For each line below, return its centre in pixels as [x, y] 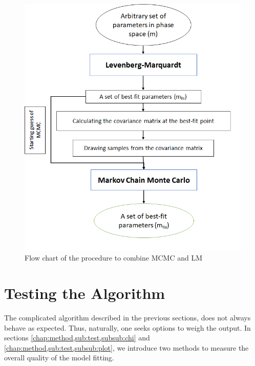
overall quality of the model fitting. [59, 358]
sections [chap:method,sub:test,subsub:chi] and [77, 338]
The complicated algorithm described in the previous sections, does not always [128, 318]
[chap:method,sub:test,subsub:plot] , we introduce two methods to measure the [126, 347]
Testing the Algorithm [85, 293]
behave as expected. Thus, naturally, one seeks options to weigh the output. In [128, 327]
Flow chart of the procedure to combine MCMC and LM [114, 258]
